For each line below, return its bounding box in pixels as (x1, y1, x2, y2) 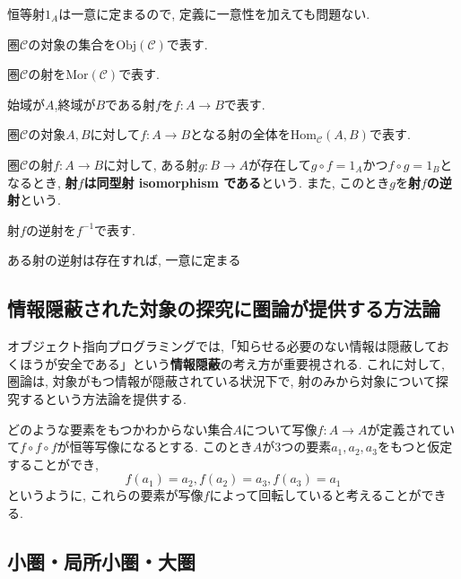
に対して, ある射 (103, 154, 199, 173)
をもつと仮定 (377, 437, 453, 456)
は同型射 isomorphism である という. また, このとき (83, 172, 390, 191)
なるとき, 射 (7, 172, 78, 191)
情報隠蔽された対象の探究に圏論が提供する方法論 (7, 294, 440, 322)
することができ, (7, 454, 99, 473)
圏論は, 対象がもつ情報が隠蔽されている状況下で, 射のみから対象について (7, 372, 436, 390)
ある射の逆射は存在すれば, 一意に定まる (7, 250, 241, 269)
